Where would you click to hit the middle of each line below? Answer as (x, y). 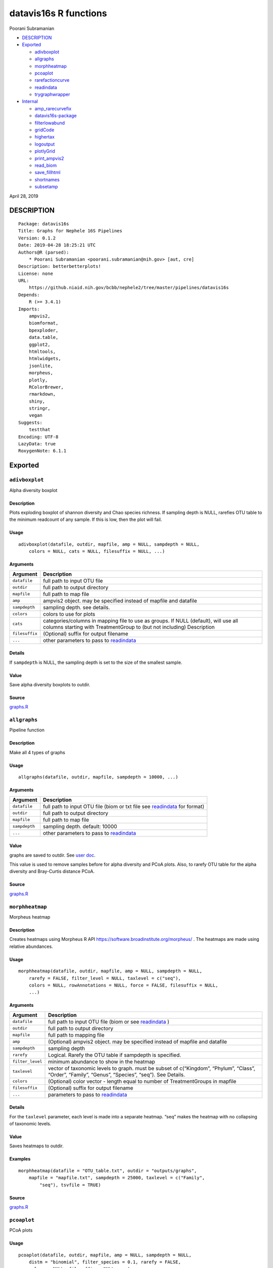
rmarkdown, (42, 394)
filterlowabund (50, 123)
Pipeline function (27, 730)
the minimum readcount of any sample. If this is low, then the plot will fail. (86, 519)
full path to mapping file (76, 1035)
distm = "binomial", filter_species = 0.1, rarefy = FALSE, (105, 1262)
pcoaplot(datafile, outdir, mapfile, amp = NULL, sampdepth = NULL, (105, 1255)
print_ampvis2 (49, 158)
